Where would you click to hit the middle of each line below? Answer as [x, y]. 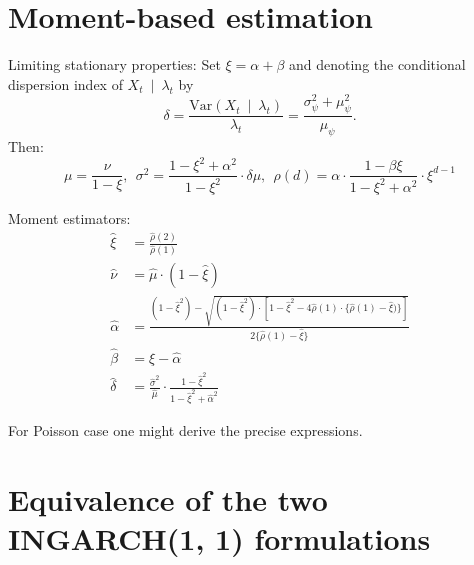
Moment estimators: [69, 217]
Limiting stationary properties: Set [114, 64]
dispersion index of [65, 83]
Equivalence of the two [168, 498]
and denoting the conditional [377, 64]
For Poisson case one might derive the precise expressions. [185, 429]
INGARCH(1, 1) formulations [219, 537]
